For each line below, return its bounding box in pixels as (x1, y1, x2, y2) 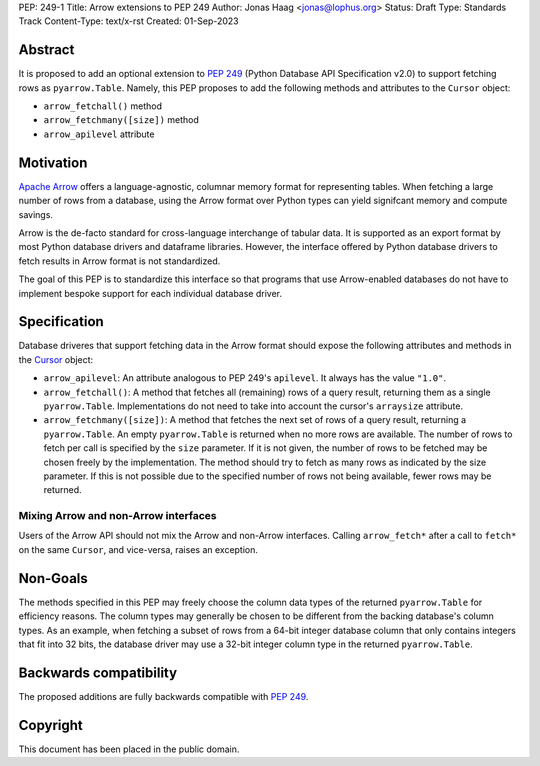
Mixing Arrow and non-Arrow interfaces (18, 509, 217, 523)
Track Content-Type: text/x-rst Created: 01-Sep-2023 (18, 15, 239, 27)
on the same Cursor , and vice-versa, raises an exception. (18, 543, 259, 555)
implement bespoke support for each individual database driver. (18, 287, 282, 299)
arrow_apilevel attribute (43, 128, 155, 140)
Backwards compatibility (18, 664, 178, 681)
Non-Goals (18, 570, 89, 587)
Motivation (18, 154, 88, 171)
